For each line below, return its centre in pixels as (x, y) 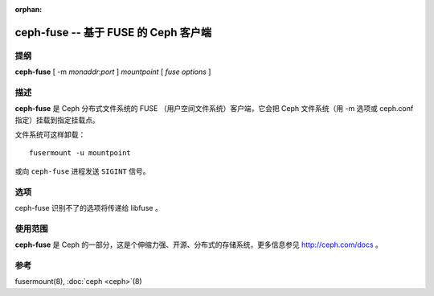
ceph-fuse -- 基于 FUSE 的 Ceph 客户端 (113, 32)
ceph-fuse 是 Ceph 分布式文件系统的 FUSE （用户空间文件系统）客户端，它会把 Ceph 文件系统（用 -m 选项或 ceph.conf (214, 109)
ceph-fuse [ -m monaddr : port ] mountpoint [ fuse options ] (113, 72)
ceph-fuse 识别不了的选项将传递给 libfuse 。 (88, 208)
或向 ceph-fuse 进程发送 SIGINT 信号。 (82, 171)
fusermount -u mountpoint (80, 153)
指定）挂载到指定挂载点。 (57, 120)
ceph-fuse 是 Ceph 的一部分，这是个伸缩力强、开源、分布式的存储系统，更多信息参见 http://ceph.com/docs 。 (199, 245)
